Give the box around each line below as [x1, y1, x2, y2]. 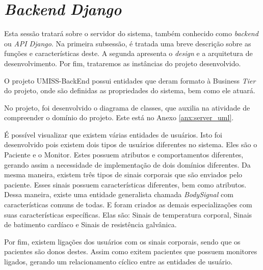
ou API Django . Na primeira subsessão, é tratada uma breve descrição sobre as [4, 38, 251, 48]
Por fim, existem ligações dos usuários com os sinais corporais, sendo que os [4, 236, 241, 247]
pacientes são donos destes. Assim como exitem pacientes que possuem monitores [4, 246, 257, 257]
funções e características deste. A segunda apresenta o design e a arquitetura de [4, 48, 253, 59]
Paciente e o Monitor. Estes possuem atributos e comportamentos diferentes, [4, 149, 244, 160]
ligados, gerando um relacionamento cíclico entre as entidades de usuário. [4, 256, 233, 266]
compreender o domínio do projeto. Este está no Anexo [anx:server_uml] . [4, 112, 234, 123]
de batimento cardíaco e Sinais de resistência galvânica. [4, 219, 177, 230]
